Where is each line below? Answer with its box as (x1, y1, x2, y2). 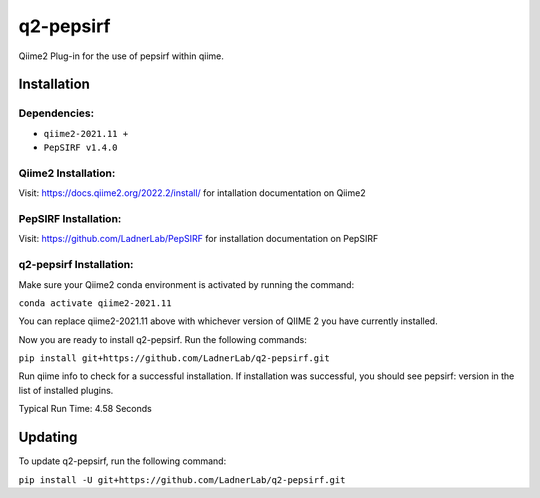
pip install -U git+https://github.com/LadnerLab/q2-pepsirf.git (18, 474, 346, 485)
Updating (18, 429, 78, 446)
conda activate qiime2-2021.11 (18, 297, 172, 309)
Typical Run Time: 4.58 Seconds (18, 403, 152, 415)
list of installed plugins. (18, 384, 114, 396)
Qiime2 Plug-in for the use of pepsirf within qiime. (18, 50, 225, 62)
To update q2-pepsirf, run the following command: (18, 455, 227, 467)
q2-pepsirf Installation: (18, 258, 134, 272)
